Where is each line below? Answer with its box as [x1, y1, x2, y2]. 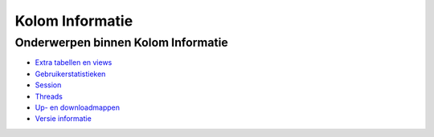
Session [35, 80, 62, 90]
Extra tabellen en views [35, 58, 113, 67]
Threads [35, 91, 63, 101]
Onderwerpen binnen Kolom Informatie [14, 35, 228, 50]
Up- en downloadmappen [35, 103, 121, 112]
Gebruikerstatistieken [35, 69, 106, 79]
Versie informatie [35, 114, 92, 123]
